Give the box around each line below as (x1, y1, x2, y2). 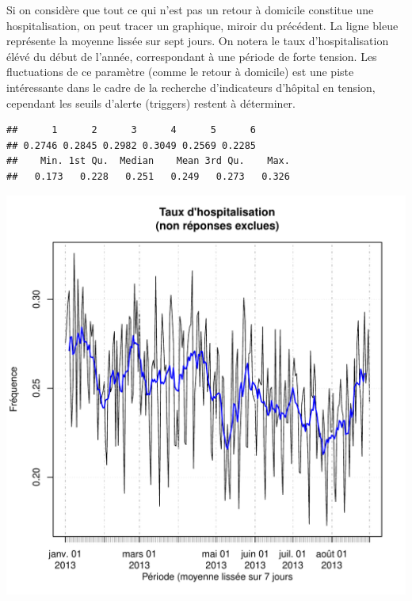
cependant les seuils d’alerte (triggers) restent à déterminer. (6, 94, 296, 111)
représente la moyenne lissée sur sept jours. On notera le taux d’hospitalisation (6, 32, 389, 49)
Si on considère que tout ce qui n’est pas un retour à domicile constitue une (6, 2, 374, 17)
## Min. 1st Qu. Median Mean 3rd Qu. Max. (6, 155, 290, 167)
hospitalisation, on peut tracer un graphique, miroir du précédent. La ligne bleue (6, 17, 399, 33)
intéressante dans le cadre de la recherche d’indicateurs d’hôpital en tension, (6, 78, 376, 95)
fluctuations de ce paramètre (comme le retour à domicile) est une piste (6, 63, 354, 80)
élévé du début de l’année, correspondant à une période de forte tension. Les (6, 48, 377, 64)
